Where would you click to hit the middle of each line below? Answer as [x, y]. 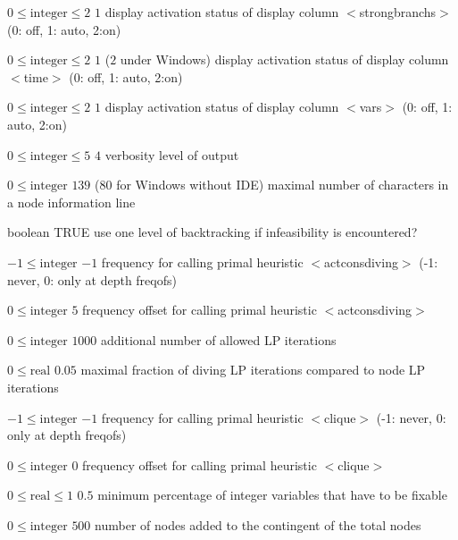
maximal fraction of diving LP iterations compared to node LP [253, 370]
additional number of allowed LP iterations [219, 339]
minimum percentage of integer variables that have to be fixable [272, 495]
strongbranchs [398, 12]
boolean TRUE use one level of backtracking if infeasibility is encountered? [212, 232]
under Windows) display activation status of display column [284, 59]
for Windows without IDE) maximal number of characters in [283, 185]
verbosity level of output [172, 154]
